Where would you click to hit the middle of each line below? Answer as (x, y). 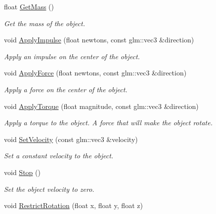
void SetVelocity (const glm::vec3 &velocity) (71, 139)
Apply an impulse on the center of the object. (72, 56)
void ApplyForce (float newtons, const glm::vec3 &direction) (95, 73)
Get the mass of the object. (44, 23)
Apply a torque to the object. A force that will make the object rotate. (108, 123)
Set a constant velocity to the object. (59, 156)
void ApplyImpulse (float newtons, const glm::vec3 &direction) (99, 40)
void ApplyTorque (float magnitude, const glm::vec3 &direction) (101, 106)
